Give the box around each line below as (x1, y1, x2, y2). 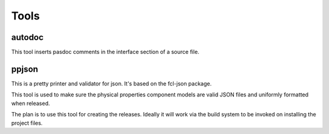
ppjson (11, 64, 38, 74)
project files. (11, 119, 43, 127)
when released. (11, 99, 51, 107)
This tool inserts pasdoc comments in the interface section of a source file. (11, 49, 200, 56)
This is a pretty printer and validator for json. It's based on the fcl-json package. (11, 79, 212, 87)
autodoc (11, 32, 44, 42)
